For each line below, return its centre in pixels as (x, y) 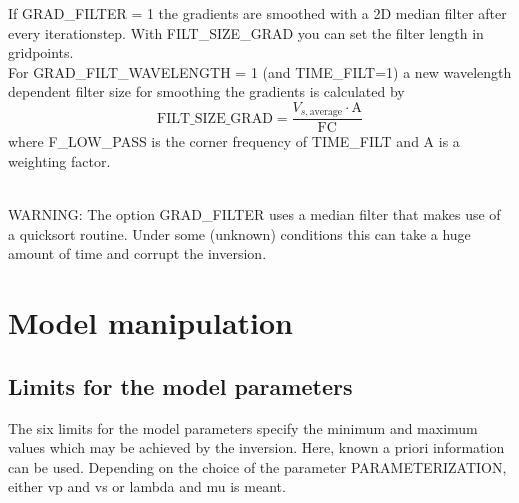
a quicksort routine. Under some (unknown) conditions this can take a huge (239, 233)
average (326, 112)
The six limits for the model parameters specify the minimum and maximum (243, 427)
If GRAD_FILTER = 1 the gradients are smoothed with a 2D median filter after (257, 13)
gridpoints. (41, 52)
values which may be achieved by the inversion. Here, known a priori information (256, 447)
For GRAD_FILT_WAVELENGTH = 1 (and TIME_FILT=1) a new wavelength (260, 71)
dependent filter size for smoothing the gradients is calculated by (206, 91)
